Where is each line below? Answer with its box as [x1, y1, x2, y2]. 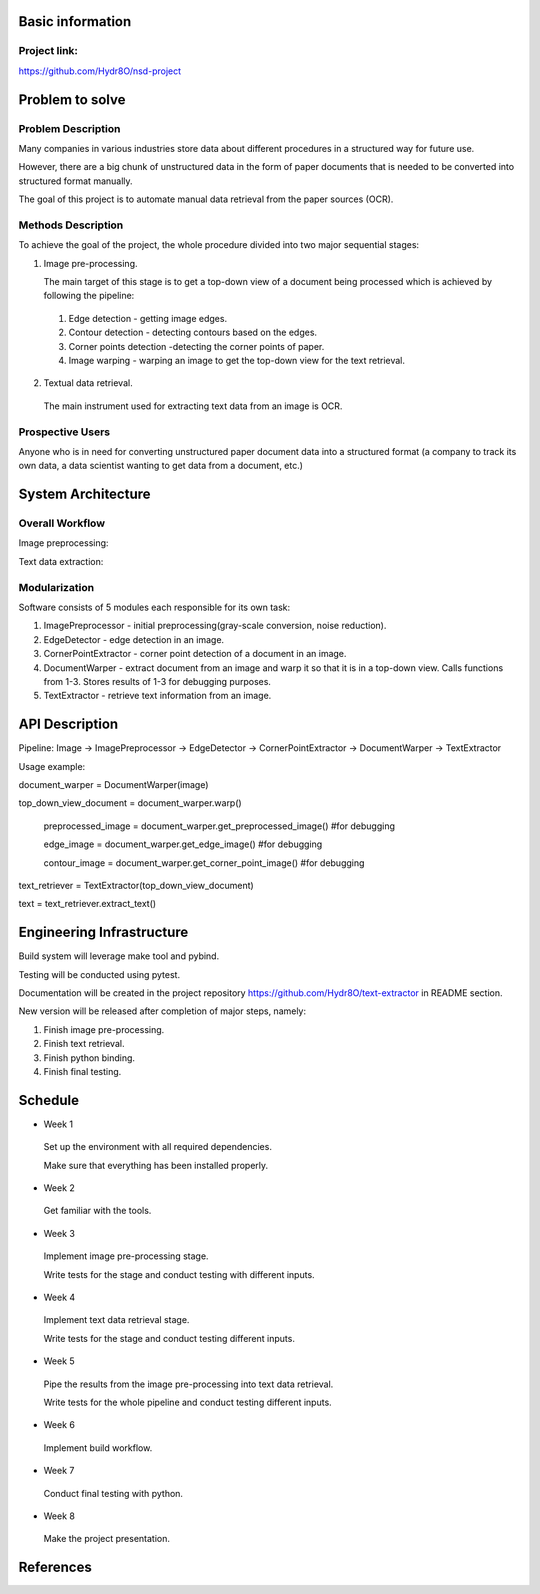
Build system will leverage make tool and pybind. [18, 950, 220, 962]
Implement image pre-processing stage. [43, 1250, 209, 1262]
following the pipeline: [43, 290, 135, 302]
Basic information [18, 13, 132, 30]
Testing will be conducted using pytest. [18, 968, 180, 980]
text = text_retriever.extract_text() [18, 898, 157, 910]
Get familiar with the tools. [43, 1205, 152, 1217]
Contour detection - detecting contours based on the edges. [68, 326, 318, 339]
